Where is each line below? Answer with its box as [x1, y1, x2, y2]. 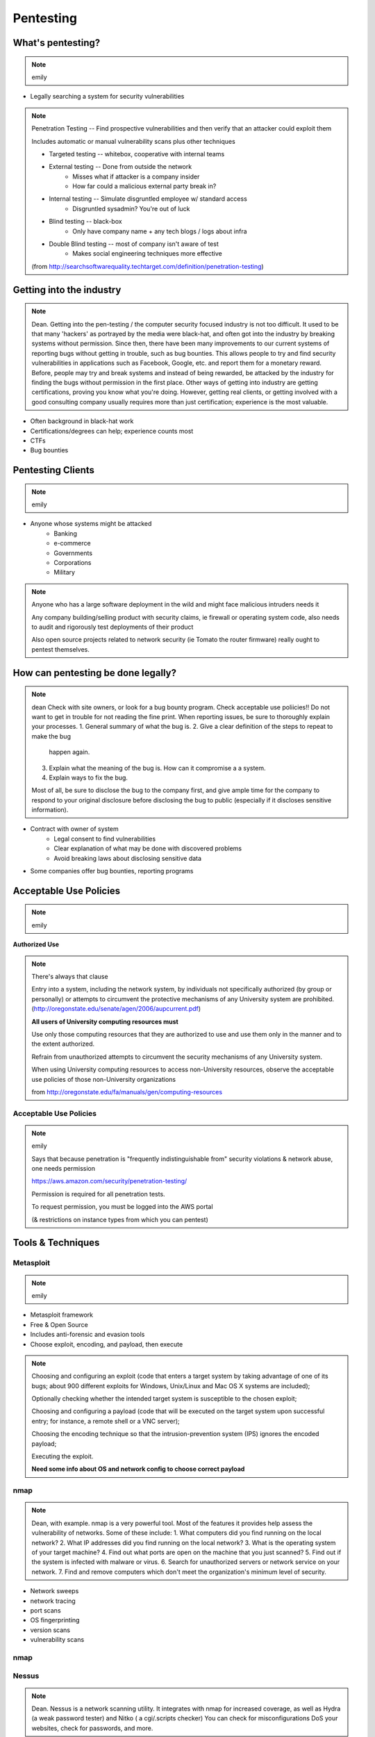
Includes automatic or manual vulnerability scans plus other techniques [31, 137, 235, 145]
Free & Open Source [30, 1320, 88, 1328]
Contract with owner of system [30, 825, 119, 833]
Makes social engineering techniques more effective [72, 249, 222, 258]
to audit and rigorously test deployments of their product [31, 623, 194, 631]
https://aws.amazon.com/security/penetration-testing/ [31, 1177, 187, 1185]
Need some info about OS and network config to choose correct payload [31, 1465, 245, 1473]
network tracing [30, 1597, 76, 1605]
